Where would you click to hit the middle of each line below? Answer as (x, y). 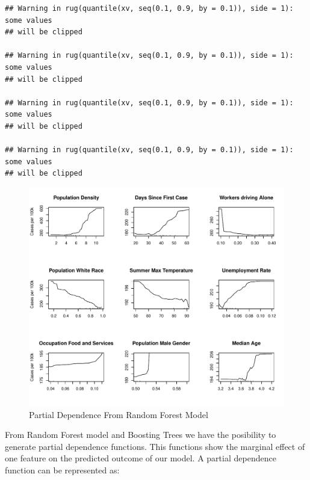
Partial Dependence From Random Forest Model (119, 414)
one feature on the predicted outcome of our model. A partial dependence (141, 458)
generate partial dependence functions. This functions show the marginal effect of (155, 446)
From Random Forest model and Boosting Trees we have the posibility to (141, 435)
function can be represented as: (62, 470)
